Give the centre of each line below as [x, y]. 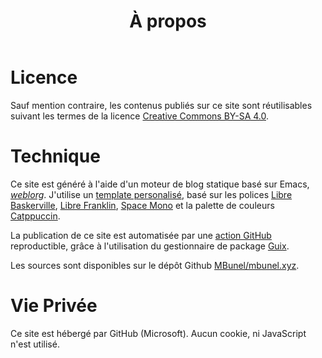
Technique [55, 156]
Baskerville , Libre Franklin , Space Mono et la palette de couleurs [142, 205]
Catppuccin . [35, 216]
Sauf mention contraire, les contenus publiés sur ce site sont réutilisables [161, 105]
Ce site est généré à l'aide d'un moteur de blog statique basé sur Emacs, [160, 184]
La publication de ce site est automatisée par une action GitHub [141, 235]
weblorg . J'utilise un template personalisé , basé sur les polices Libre [151, 194]
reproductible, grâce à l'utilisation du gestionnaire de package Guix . [150, 246]
